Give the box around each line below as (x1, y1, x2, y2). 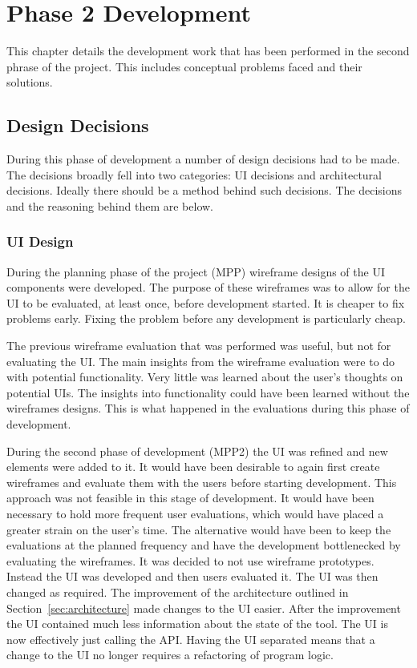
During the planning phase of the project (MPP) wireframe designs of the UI (6, 263, 385, 280)
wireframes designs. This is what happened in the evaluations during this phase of (6, 400, 410, 416)
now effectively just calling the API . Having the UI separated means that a (6, 630, 375, 647)
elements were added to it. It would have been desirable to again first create (6, 458, 380, 475)
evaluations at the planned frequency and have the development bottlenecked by (6, 537, 401, 553)
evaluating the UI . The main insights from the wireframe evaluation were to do (6, 352, 395, 369)
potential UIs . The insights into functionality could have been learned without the (6, 384, 410, 400)
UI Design (6, 231, 74, 252)
